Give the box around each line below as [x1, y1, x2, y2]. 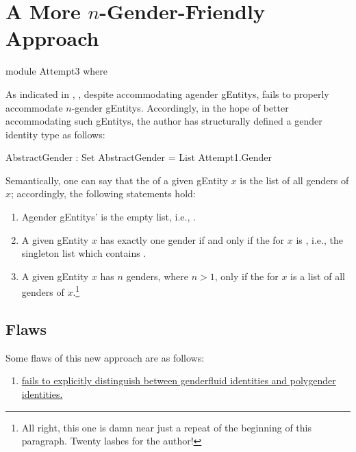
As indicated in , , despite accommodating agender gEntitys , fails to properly [5, 86, 329, 101]
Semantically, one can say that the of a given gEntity [5, 173, 229, 187]
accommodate [5, 100, 63, 114]
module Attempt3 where [5, 64, 107, 78]
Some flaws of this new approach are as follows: [5, 350, 205, 364]
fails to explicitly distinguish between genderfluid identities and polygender [21, 373, 336, 388]
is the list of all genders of [240, 173, 349, 187]
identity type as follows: [5, 127, 105, 141]
